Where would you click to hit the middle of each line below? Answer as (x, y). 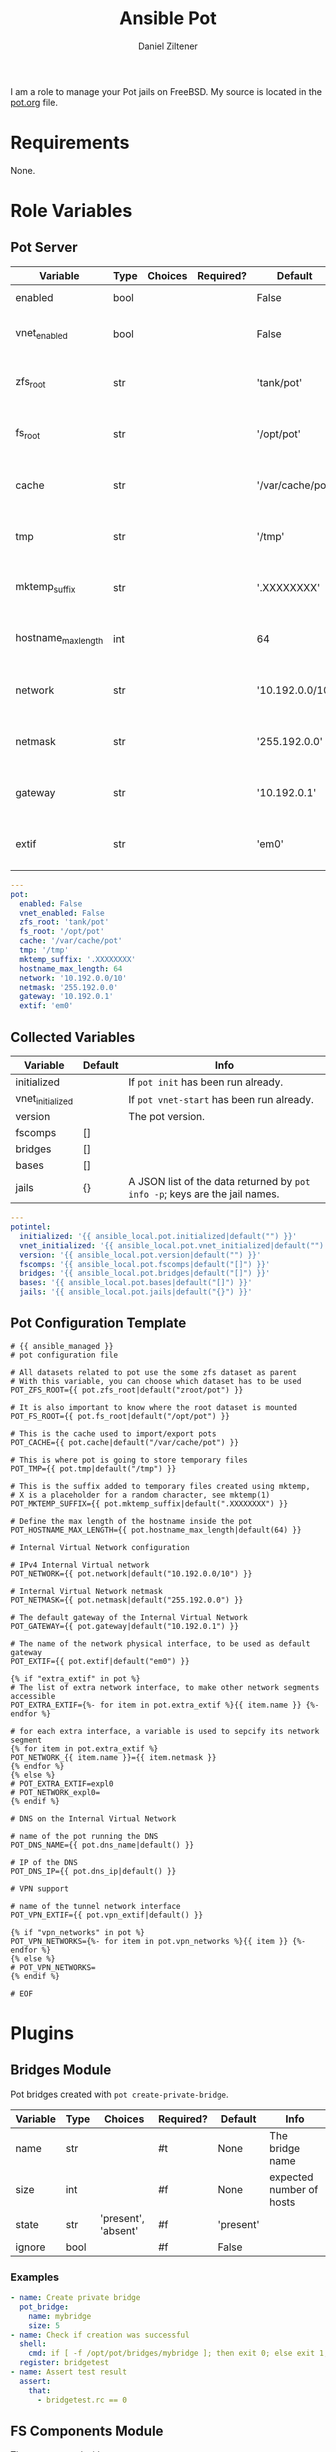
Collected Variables (73, 1037)
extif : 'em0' (46, 1006)
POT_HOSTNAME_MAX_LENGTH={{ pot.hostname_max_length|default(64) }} (156, 1530)
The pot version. (166, 1117)
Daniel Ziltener (168, 46)
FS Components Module (87, 2431)
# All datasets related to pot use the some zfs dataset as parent (154, 1372)
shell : (33, 2344)
